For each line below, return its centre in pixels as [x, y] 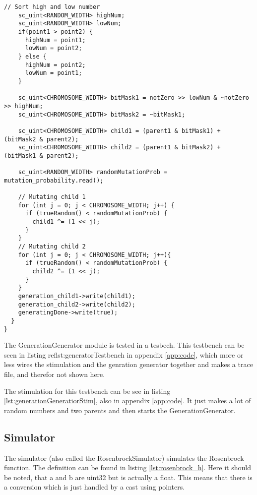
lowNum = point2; [54, 48]
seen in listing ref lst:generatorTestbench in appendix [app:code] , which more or [124, 354]
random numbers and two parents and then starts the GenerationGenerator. [120, 410]
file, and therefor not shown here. [55, 374]
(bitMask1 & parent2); [41, 155]
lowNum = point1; [54, 73]
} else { [32, 56]
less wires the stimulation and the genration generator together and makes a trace [128, 364]
